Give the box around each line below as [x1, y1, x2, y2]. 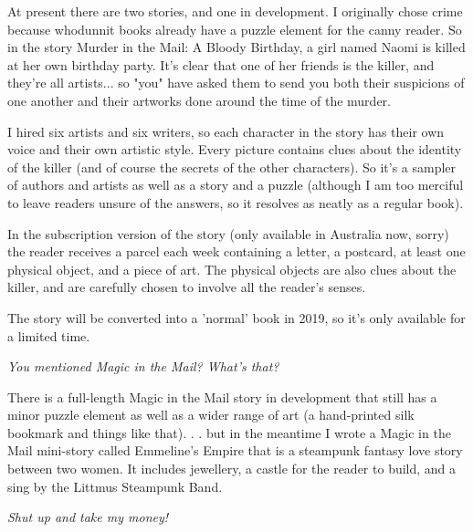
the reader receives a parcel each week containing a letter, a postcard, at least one [7, 242, 466, 261]
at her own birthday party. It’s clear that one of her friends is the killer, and [7, 55, 435, 74]
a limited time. [7, 326, 90, 345]
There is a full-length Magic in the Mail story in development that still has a [7, 387, 437, 406]
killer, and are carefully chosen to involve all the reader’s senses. [7, 277, 366, 297]
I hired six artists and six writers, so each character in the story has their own [7, 121, 445, 141]
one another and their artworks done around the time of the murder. [7, 90, 391, 110]
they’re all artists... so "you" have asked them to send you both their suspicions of [7, 73, 465, 92]
